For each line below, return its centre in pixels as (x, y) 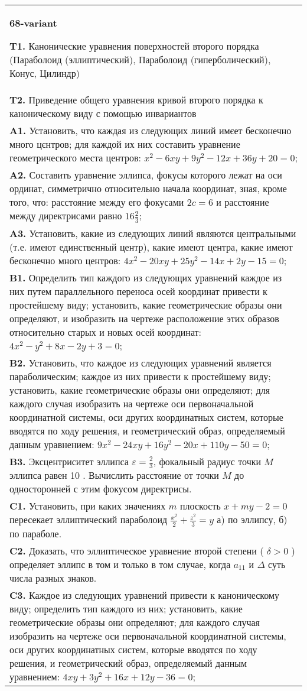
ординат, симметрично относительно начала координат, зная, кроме (148, 188)
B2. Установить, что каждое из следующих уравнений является (141, 362)
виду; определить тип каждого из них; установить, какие (126, 608)
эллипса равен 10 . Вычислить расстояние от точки (114, 475)
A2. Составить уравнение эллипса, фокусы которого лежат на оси (146, 175)
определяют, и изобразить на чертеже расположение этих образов (144, 318)
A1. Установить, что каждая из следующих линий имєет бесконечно (151, 130)
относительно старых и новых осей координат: (106, 332)
